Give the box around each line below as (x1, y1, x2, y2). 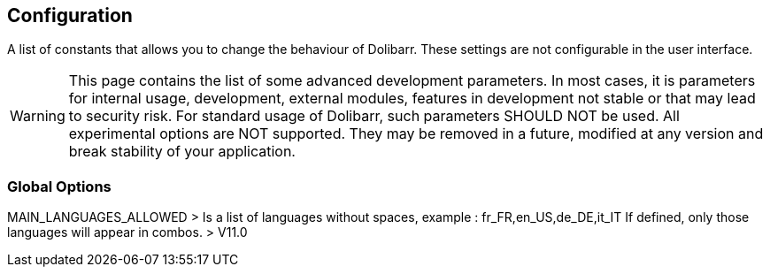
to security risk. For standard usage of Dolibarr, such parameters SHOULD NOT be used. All (68, 107, 680, 126)
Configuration (7, 4, 133, 27)
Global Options (7, 177, 112, 195)
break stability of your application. (68, 142, 296, 161)
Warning (10, 107, 65, 126)
